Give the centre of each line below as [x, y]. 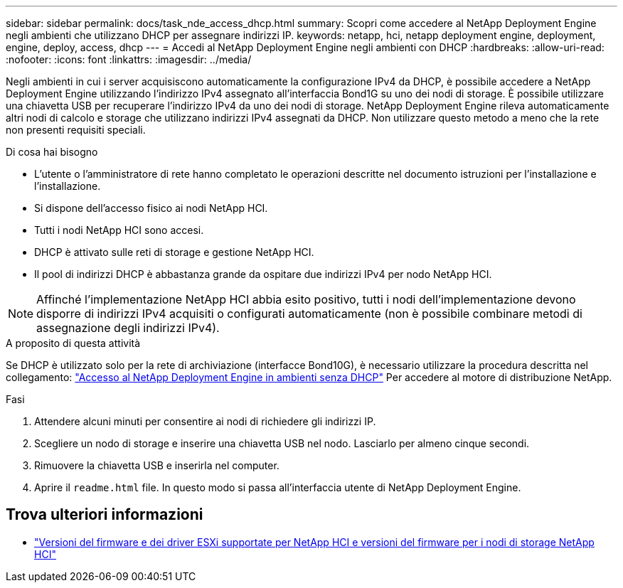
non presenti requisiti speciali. [76, 130]
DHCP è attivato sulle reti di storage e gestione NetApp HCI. [174, 252]
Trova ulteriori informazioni [105, 515]
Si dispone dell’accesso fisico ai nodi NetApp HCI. [151, 208]
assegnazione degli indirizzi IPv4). [128, 328]
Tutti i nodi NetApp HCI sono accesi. [119, 230]
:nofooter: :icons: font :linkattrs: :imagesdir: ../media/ [129, 59]
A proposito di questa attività [73, 343]
